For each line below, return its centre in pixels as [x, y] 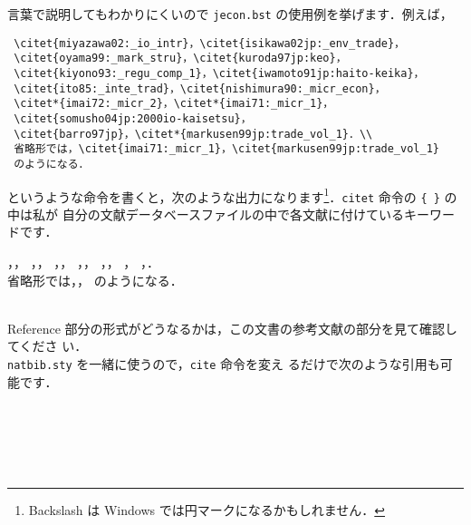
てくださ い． [48, 346]
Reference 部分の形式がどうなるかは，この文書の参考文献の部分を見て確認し [233, 328]
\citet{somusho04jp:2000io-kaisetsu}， [133, 118]
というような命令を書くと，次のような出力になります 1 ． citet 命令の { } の [232, 195]
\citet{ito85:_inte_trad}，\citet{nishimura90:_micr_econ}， [200, 88]
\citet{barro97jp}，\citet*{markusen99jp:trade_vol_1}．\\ [193, 134]
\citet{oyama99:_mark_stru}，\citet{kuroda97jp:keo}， [180, 58]
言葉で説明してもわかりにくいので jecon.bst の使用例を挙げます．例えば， [230, 14]
